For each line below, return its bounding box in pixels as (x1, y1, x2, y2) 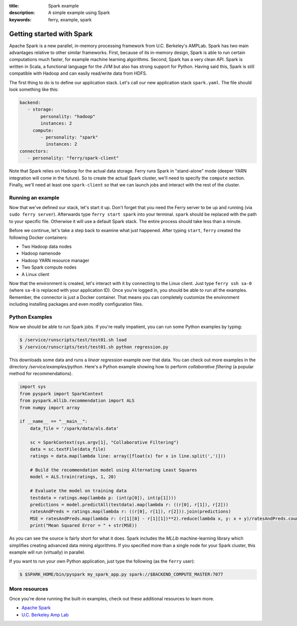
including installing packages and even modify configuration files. (9, 301, 144, 307)
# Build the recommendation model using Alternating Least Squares (30, 467, 198, 473)
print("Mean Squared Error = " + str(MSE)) (30, 523, 137, 528)
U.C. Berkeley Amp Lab (21, 612, 69, 618)
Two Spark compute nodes (21, 264, 77, 270)
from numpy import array (19, 404, 80, 410)
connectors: (19, 148, 49, 154)
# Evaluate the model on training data (30, 488, 127, 494)
